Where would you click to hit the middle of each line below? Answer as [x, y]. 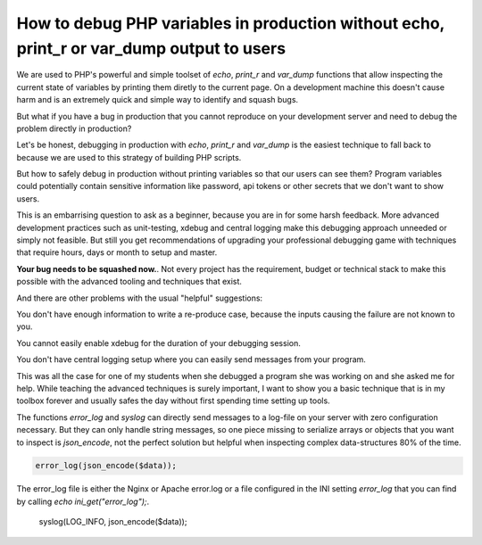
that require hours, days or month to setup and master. [117, 252]
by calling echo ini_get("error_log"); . [83, 501]
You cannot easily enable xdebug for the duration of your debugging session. [158, 343]
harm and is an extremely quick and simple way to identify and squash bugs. [158, 100]
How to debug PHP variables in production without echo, [231, 23]
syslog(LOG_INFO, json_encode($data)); [113, 522]
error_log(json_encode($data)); [106, 466]
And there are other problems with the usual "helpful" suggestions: [140, 298]
